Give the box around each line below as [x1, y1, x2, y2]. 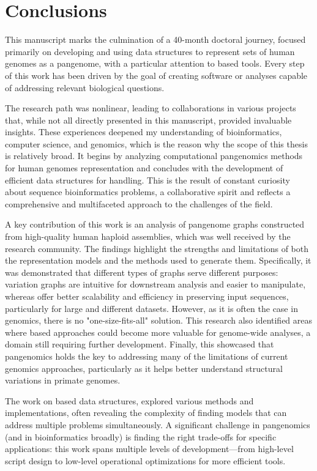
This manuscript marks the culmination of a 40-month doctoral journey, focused [5, 33, 306, 46]
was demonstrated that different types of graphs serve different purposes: [5, 265, 278, 278]
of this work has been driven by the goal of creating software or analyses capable [5, 69, 308, 81]
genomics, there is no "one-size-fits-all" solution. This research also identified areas [5, 314, 313, 327]
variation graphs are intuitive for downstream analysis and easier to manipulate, [5, 278, 306, 291]
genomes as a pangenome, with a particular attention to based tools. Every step [5, 57, 305, 70]
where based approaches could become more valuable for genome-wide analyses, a [5, 325, 311, 338]
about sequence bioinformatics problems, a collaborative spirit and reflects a [5, 185, 291, 198]
